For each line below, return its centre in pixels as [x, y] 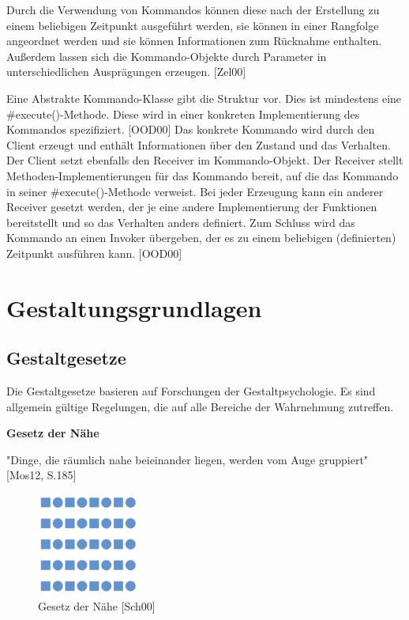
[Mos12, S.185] [41, 475]
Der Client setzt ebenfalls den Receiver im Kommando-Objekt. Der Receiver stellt [205, 160]
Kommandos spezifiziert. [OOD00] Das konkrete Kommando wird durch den [191, 129]
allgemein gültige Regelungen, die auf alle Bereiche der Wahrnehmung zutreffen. [200, 406]
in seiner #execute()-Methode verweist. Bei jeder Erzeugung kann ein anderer [195, 191]
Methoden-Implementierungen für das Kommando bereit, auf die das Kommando [203, 175]
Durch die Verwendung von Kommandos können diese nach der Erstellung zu [193, 9]
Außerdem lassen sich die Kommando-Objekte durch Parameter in [167, 56]
